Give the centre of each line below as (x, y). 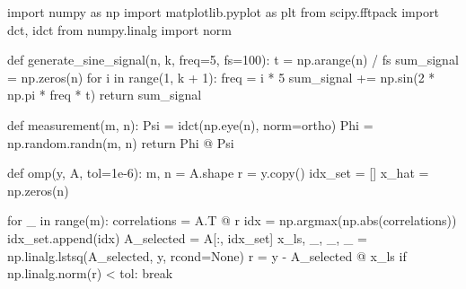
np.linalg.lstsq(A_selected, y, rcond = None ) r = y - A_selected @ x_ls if (207, 255)
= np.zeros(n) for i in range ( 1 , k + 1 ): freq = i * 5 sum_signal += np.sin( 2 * (221, 77)
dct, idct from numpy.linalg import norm (119, 29)
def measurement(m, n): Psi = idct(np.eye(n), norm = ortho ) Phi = (190, 124)
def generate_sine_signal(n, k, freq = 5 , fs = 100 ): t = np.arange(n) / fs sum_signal (233, 60)
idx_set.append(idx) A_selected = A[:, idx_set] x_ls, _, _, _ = (187, 237)
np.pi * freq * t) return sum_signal (105, 95)
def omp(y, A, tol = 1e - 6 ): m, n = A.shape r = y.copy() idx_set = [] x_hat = (218, 173)
